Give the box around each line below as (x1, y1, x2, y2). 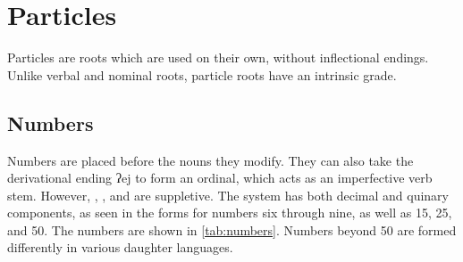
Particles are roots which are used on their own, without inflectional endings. (7, 48, 429, 67)
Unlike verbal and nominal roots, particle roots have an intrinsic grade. (7, 65, 397, 84)
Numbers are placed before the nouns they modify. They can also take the (7, 151, 414, 169)
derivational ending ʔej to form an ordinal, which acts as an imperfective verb (7, 168, 433, 187)
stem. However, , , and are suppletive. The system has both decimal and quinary (7, 185, 449, 204)
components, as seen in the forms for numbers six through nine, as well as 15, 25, (7, 203, 452, 222)
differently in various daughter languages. (7, 238, 233, 257)
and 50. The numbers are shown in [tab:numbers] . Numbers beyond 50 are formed (7, 220, 457, 239)
